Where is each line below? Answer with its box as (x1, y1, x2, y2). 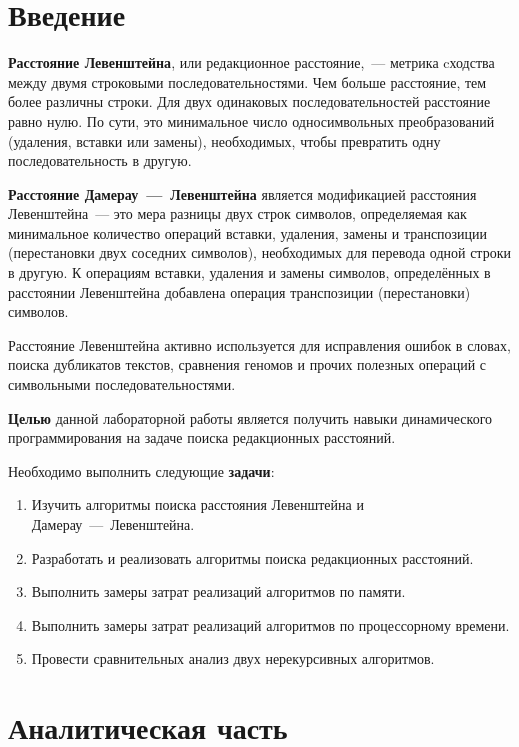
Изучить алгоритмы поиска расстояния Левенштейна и (31, 494, 364, 515)
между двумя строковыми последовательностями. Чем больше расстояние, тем (8, 71, 487, 92)
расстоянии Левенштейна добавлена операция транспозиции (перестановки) (8, 281, 471, 302)
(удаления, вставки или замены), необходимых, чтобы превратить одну (8, 130, 441, 151)
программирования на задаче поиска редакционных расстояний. (8, 427, 396, 448)
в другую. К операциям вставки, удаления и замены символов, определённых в (8, 262, 491, 283)
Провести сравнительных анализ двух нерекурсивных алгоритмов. (31, 648, 435, 669)
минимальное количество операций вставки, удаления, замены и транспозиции (8, 222, 488, 243)
